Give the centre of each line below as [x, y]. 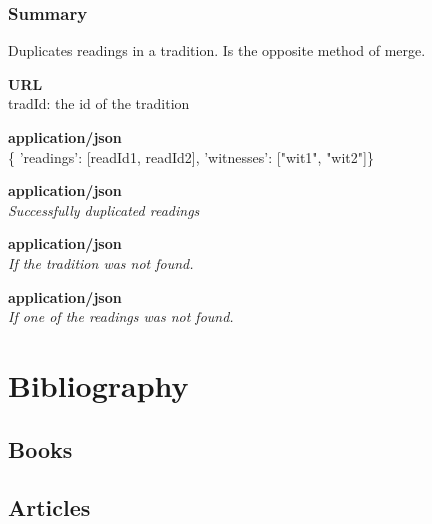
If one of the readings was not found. [121, 316]
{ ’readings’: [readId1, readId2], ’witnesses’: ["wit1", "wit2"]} [191, 156]
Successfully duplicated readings [104, 209]
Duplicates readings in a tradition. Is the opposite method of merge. [217, 50]
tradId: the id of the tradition [99, 103]
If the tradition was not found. [101, 262]
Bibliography [98, 384]
